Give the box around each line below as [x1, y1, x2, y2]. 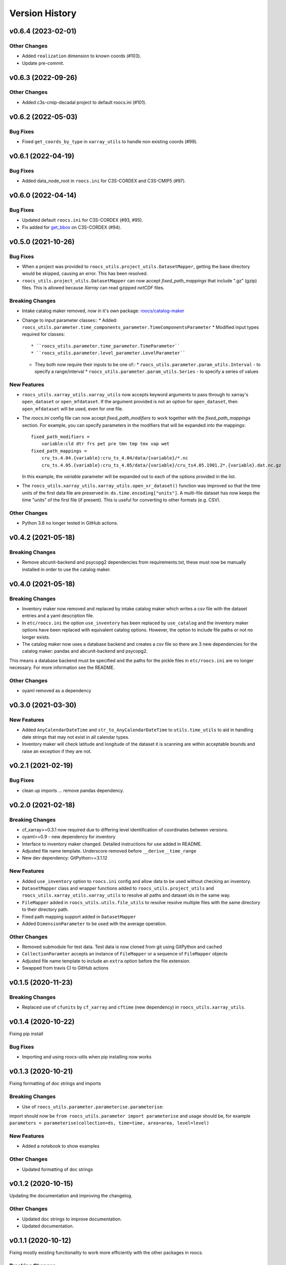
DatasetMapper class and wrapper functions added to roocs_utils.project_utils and [22, 885, 214, 891]
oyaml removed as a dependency [22, 688, 91, 694]
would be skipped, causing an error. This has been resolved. [22, 271, 148, 277]
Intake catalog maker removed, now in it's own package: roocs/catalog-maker [22, 308, 184, 314]
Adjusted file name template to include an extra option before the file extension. [22, 958, 190, 964]
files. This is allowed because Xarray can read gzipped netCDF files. [22, 285, 165, 291]
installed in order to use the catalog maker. [22, 566, 111, 572]
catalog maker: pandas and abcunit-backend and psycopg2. [22, 648, 148, 654]
